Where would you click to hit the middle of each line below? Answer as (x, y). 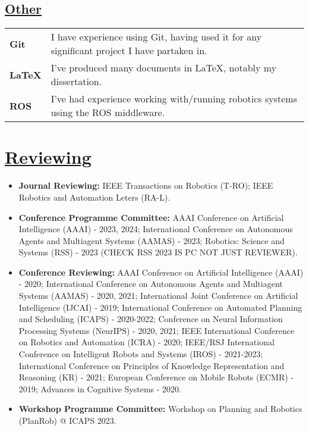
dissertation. (76, 82)
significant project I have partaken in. (129, 51)
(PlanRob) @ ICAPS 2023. (67, 421)
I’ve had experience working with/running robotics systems (174, 99)
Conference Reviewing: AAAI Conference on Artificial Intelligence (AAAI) (161, 272)
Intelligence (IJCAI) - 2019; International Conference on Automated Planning (160, 307)
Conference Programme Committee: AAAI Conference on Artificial (151, 217)
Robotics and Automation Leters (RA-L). (94, 197)
